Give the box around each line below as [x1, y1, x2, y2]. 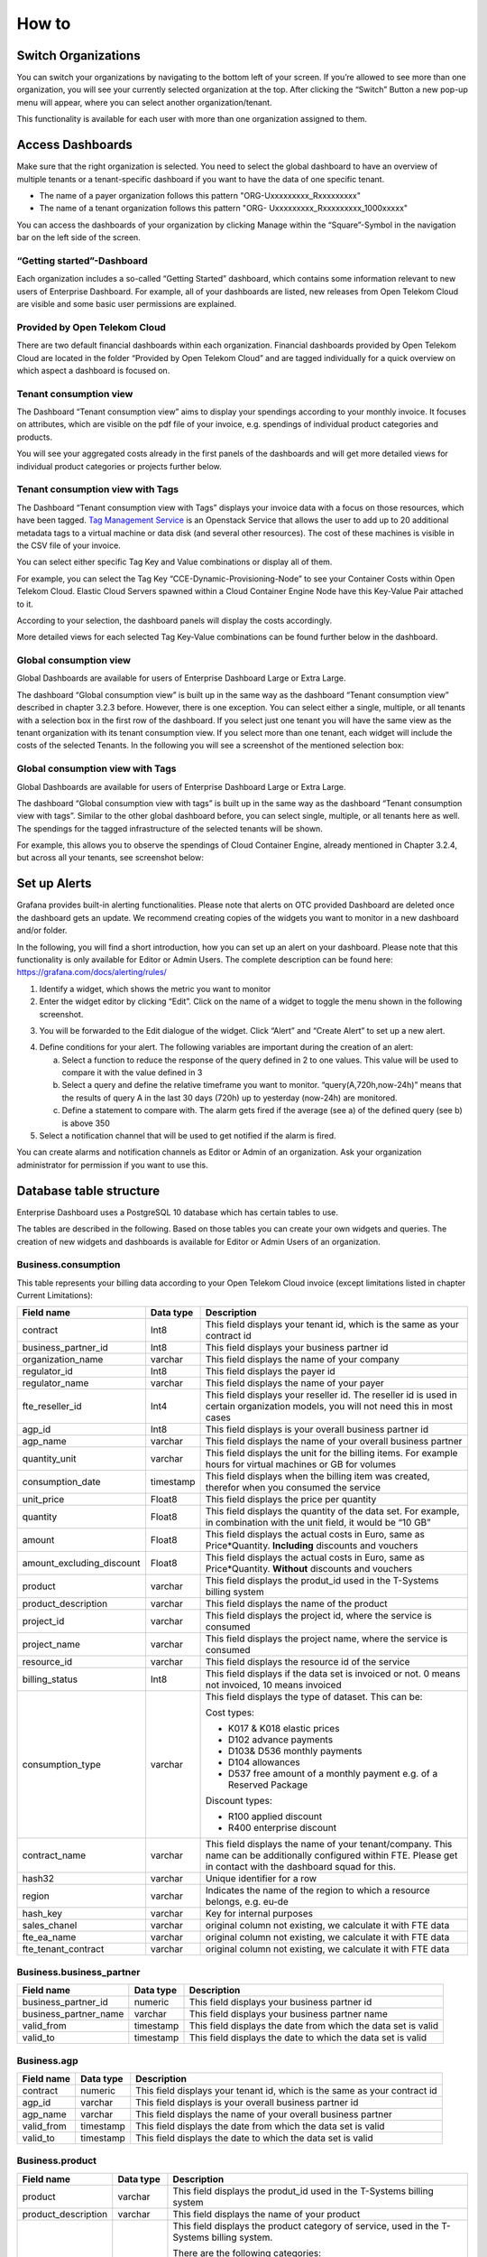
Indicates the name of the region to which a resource [205, 1884, 430, 1897]
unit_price [22, 1493, 65, 1506]
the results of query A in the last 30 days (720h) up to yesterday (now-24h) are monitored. [61, 1092, 398, 1103]
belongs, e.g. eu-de [205, 1896, 289, 1909]
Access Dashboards [16, 137, 133, 153]
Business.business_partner [16, 1965, 141, 1978]
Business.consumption [16, 1259, 121, 1271]
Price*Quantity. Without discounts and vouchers [205, 1563, 413, 1575]
